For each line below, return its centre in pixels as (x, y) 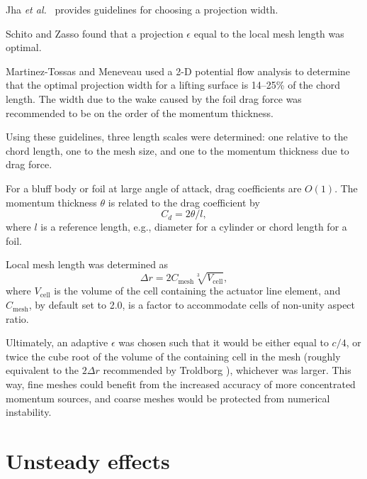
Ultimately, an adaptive (57, 342)
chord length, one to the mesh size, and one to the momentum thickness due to (177, 150)
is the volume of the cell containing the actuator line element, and (197, 291)
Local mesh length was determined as (87, 264)
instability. (29, 412)
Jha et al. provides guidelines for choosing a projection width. (142, 9)
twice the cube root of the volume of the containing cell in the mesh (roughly (173, 356)
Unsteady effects (88, 460)
